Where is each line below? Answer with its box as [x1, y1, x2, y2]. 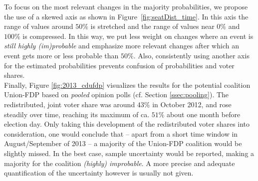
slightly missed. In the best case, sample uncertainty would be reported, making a [4, 148, 255, 158]
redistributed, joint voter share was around [4, 99, 135, 109]
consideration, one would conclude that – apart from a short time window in [4, 128, 238, 139]
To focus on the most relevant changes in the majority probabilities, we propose [4, 1, 248, 11]
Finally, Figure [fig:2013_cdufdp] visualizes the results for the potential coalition [4, 79, 251, 90]
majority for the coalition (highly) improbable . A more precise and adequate [4, 158, 235, 168]
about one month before [167, 109, 241, 119]
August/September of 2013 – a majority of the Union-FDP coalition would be [4, 138, 242, 149]
